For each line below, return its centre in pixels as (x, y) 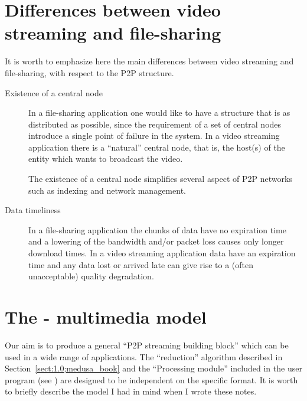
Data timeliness (33, 210)
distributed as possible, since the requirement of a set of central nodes (155, 124)
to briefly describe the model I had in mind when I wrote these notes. (131, 391)
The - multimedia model (106, 317)
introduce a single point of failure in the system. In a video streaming (154, 136)
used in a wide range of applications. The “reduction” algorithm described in (144, 356)
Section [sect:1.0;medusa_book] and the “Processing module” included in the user (153, 368)
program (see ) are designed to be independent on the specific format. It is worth (151, 379)
